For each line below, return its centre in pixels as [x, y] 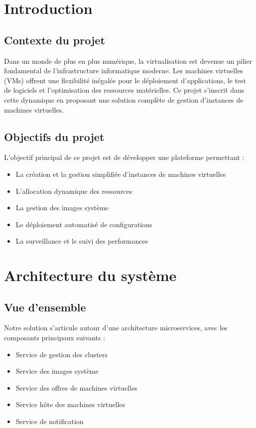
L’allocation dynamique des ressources [74, 191]
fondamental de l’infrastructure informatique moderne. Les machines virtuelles [124, 71]
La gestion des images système [62, 208]
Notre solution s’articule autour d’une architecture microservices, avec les [116, 328]
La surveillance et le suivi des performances [82, 241]
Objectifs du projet [54, 136]
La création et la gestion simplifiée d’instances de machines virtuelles [121, 174]
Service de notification [50, 421]
